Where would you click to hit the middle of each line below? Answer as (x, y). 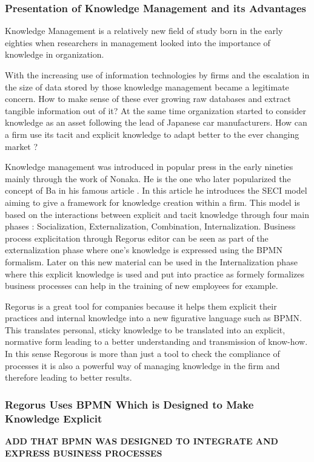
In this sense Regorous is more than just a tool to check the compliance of (142, 354)
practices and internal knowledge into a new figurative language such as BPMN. (153, 318)
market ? (22, 146)
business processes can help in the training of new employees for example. (142, 286)
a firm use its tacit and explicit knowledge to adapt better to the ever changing (152, 134)
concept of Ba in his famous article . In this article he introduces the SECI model (156, 190)
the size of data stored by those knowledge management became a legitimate (147, 87)
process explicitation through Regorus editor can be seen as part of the (137, 238)
